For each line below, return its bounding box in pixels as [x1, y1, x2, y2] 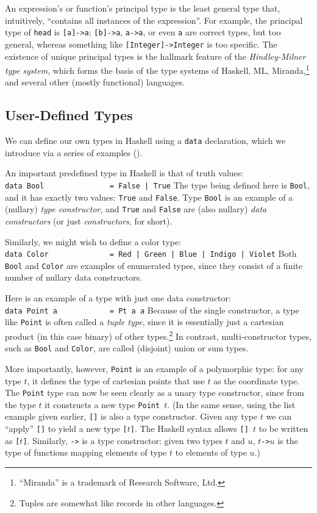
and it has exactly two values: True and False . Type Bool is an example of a [5, 190, 293, 203]
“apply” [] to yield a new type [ [5, 422, 127, 435]
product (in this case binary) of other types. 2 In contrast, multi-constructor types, [5, 328, 312, 342]
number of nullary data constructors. [5, 271, 143, 284]
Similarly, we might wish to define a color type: [5, 235, 182, 248]
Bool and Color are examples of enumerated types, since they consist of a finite [5, 259, 302, 271]
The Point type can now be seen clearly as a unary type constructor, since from [5, 386, 304, 399]
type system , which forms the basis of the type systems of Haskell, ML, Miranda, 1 [5, 62, 310, 76]
